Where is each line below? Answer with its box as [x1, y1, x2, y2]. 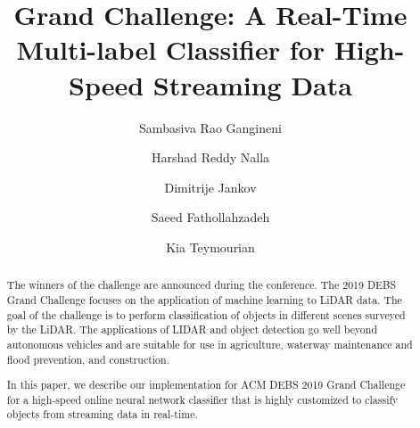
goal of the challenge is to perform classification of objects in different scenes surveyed [6, 307, 406, 322]
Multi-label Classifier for [16, 31, 325, 68]
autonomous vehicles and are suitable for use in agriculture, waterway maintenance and [6, 336, 413, 351]
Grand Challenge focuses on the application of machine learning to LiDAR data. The [6, 292, 402, 307]
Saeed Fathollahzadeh [151, 208, 270, 226]
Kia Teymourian [166, 237, 255, 256]
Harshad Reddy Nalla [151, 148, 270, 167]
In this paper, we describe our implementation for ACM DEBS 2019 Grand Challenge [6, 377, 406, 392]
